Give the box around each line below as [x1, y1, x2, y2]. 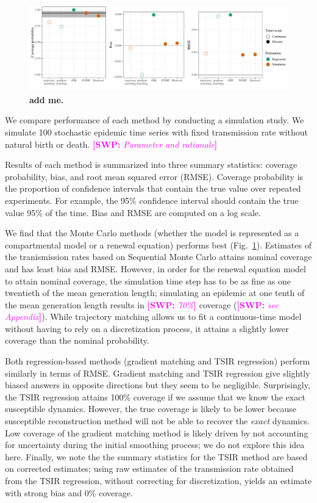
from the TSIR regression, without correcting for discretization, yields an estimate [5, 474, 312, 487]
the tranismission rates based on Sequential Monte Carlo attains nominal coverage [5, 250, 312, 263]
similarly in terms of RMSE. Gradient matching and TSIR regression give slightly [5, 366, 310, 379]
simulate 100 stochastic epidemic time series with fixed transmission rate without [5, 125, 308, 138]
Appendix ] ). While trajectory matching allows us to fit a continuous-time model [5, 310, 302, 323]
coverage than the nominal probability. [5, 334, 149, 347]
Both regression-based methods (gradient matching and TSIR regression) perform [5, 355, 310, 367]
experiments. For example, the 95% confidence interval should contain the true [5, 194, 299, 206]
